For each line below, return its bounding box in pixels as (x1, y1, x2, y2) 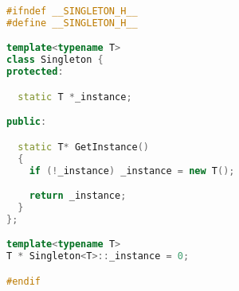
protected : (6, 66, 64, 78)
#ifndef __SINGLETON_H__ (6, 6, 138, 17)
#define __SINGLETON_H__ (6, 17, 138, 29)
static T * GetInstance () (18, 141, 150, 153)
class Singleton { (6, 54, 104, 66)
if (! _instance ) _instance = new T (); (29, 165, 235, 177)
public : (6, 116, 47, 128)
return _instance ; (29, 190, 127, 202)
